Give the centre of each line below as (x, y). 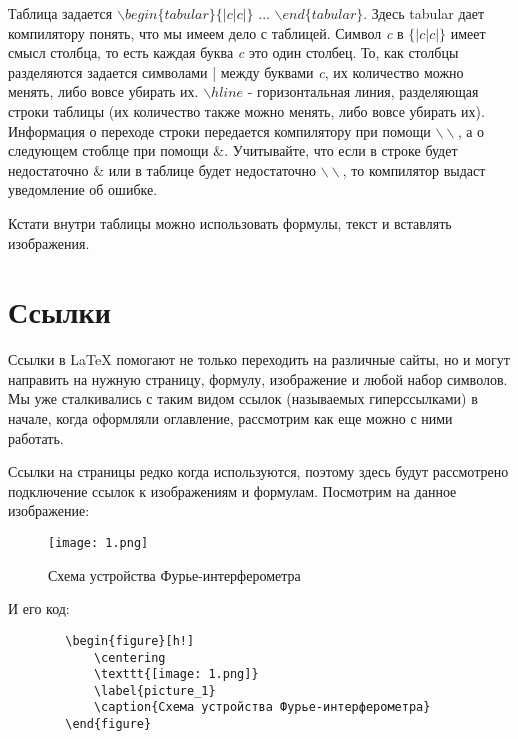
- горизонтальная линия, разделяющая (363, 91)
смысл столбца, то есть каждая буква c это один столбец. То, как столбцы (233, 52)
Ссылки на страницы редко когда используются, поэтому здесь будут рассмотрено (258, 471)
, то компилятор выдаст (414, 169)
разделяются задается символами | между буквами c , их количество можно (236, 71)
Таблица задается (60, 13)
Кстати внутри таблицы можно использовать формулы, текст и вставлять (230, 222)
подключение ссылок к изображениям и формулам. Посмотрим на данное (232, 490)
